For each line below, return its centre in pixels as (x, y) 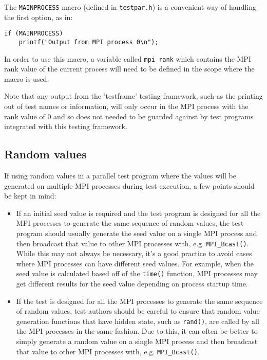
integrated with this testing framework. (66, 126)
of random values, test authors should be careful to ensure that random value (138, 311)
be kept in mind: (30, 196)
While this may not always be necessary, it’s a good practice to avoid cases (134, 253)
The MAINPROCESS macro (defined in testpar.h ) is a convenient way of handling (130, 7)
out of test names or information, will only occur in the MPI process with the (126, 106)
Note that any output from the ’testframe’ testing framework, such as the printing (133, 96)
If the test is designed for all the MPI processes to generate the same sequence (139, 301)
